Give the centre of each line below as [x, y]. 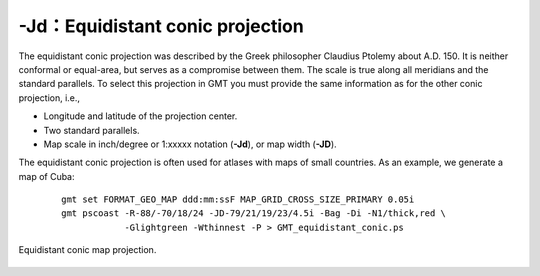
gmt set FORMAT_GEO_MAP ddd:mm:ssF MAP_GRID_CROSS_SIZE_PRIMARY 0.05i [238, 199]
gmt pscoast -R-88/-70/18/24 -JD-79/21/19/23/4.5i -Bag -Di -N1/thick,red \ [254, 213]
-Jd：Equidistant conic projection [161, 26]
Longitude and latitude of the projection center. [140, 116]
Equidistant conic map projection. [87, 250]
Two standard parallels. [91, 130]
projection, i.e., [49, 97]
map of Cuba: [46, 176]
